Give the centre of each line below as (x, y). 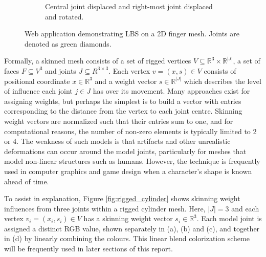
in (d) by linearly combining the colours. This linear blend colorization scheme (127, 238)
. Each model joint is (229, 218)
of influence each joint (38, 91)
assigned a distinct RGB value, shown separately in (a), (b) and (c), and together (132, 228)
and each (245, 208)
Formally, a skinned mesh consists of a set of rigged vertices (98, 61)
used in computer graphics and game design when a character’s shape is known (128, 171)
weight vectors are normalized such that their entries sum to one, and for (119, 121)
